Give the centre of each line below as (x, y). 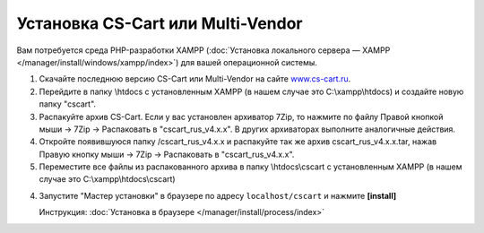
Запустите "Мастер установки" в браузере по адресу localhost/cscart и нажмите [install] (218, 195)
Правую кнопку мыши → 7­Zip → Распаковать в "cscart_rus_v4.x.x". (167, 154)
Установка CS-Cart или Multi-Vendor (160, 23)
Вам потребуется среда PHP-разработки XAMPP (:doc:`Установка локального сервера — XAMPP (203, 50)
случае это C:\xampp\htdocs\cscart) (107, 179)
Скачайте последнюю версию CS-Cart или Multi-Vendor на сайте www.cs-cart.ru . (195, 79)
